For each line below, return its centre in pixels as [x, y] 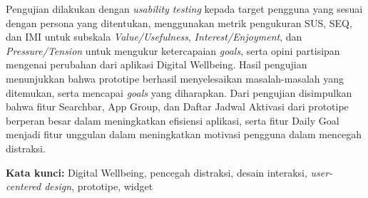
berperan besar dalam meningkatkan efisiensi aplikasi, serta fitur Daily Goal [173, 120]
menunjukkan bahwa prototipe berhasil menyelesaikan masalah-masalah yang [175, 78]
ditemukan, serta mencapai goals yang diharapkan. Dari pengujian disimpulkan [179, 92]
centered [24, 186]
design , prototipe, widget [99, 186]
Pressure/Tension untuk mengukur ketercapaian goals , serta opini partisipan [173, 50]
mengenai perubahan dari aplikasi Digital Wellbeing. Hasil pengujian [157, 64]
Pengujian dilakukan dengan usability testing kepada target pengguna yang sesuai [184, 9]
